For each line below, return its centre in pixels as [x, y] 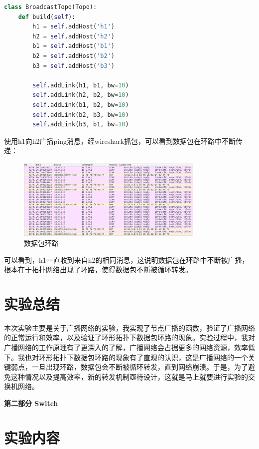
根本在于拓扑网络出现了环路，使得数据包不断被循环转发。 [98, 269]
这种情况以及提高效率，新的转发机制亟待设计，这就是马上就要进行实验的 [129, 376]
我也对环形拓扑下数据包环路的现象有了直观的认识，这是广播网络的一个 [133, 357]
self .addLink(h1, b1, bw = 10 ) [81, 85]
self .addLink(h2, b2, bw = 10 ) [81, 95]
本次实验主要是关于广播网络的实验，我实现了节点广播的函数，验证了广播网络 [129, 327]
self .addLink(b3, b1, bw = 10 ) [81, 125]
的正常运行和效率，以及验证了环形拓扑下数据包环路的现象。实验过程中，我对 [129, 337]
